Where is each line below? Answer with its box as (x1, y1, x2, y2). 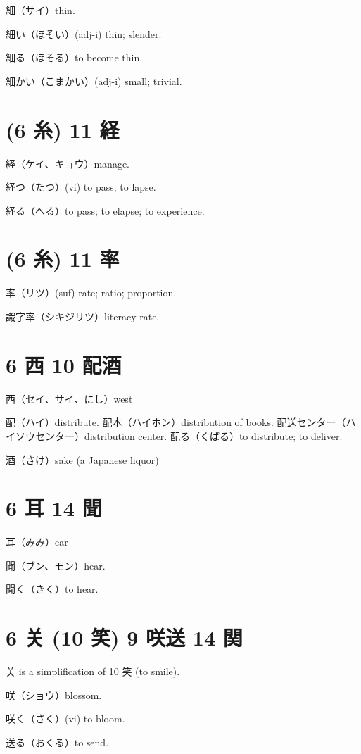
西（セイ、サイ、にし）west (6, 391, 133, 406)
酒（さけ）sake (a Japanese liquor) (6, 452, 159, 467)
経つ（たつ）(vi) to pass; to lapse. (6, 180, 156, 194)
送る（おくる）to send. (6, 734, 109, 749)
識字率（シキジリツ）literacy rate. (6, 309, 160, 323)
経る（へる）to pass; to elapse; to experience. (6, 203, 205, 218)
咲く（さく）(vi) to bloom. (6, 711, 125, 726)
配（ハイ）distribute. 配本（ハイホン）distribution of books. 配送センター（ (6, 415, 346, 429)
